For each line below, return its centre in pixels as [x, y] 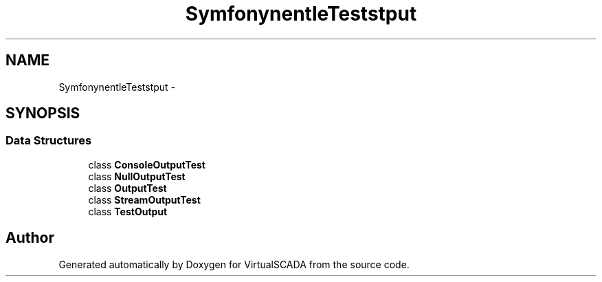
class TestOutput [128, 211]
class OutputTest [127, 188]
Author [30, 238]
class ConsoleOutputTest [147, 164]
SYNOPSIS [43, 113]
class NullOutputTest [137, 176]
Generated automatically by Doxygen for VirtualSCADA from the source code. [234, 264]
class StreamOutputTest [144, 199]
